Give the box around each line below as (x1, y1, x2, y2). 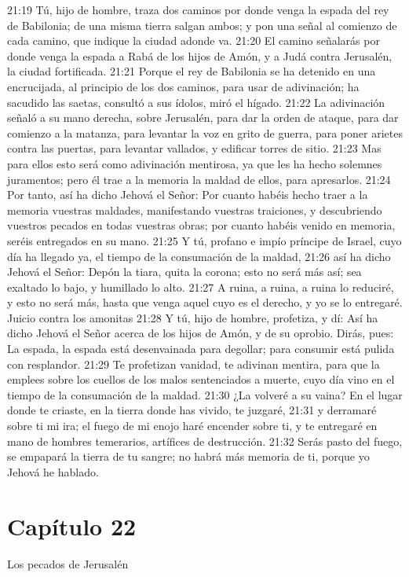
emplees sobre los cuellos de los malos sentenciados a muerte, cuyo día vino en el (7, 371, 395, 388)
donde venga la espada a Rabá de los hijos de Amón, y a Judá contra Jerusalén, (7, 47, 393, 64)
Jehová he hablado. (7, 463, 99, 480)
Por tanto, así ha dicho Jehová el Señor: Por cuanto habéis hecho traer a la (7, 186, 368, 203)
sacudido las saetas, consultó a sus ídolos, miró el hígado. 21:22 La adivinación (7, 94, 385, 110)
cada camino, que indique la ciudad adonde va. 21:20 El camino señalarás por (7, 32, 380, 49)
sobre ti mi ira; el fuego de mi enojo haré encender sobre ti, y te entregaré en (7, 417, 378, 434)
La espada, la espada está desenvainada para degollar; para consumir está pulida (7, 340, 395, 357)
